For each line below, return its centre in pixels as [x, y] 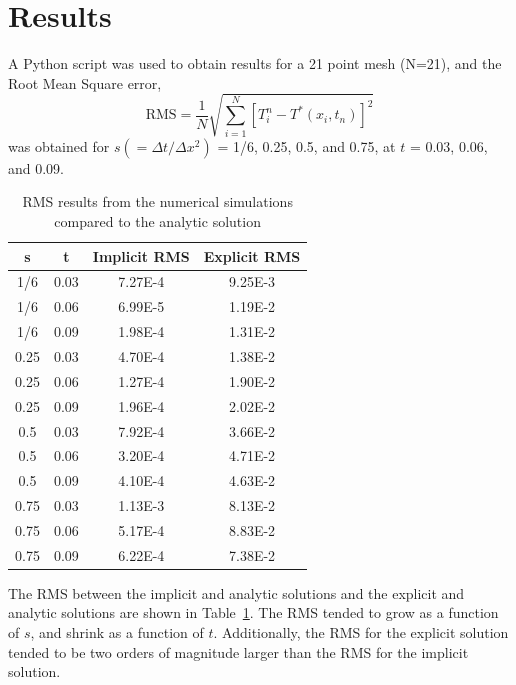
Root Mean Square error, [85, 82]
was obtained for [59, 145]
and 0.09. [36, 167]
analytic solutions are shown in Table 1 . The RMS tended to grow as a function [253, 612]
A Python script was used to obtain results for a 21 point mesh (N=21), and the [255, 63]
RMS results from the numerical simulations [157, 201]
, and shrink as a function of [117, 632]
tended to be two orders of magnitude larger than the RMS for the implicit [238, 651]
